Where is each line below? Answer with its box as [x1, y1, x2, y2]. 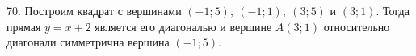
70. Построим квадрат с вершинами [6, 2, 182, 18]
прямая [6, 18, 41, 34]
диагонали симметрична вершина [6, 34, 170, 50]
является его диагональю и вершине [95, 18, 272, 34]
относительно [323, 18, 390, 34]
